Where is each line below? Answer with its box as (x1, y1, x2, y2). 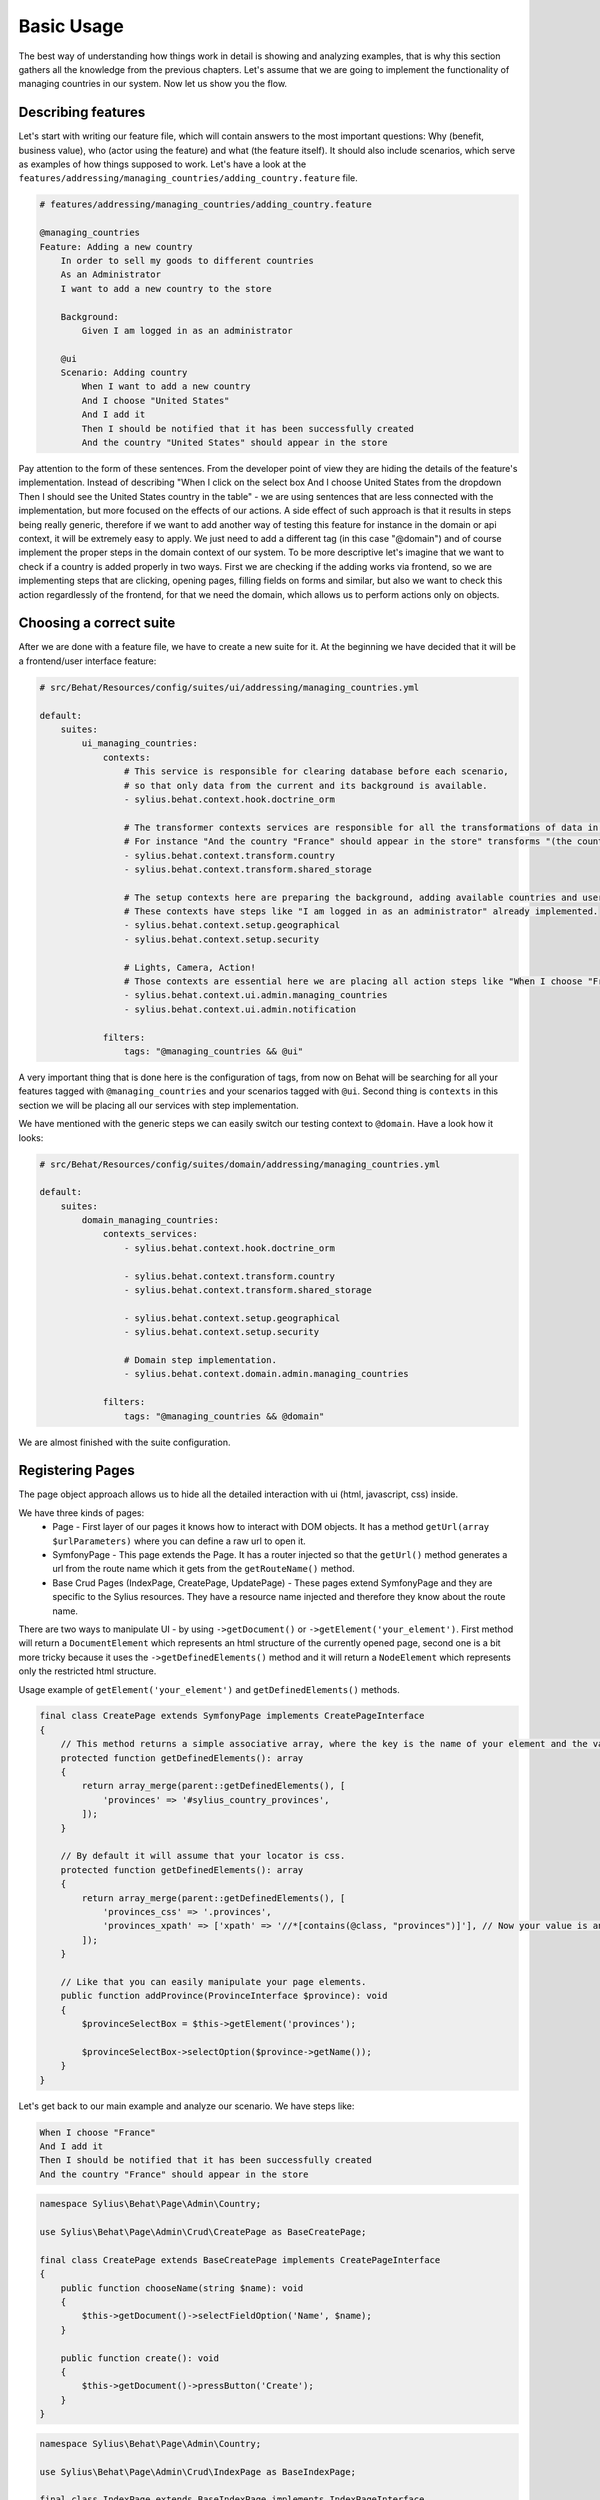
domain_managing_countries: (81, 1215, 220, 1226)
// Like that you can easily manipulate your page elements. (60, 1976, 367, 1987)
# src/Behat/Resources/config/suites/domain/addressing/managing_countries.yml (39, 1158, 441, 1170)
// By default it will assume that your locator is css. (60, 1850, 346, 1862)
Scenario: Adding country (60, 367, 188, 379)
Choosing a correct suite (18, 615, 176, 632)
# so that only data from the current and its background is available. (123, 780, 489, 791)
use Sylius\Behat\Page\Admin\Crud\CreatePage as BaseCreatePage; (39, 2226, 367, 2238)
